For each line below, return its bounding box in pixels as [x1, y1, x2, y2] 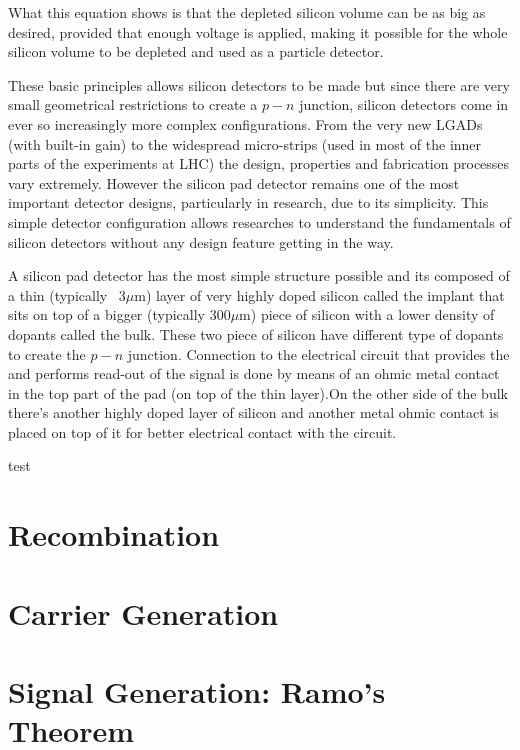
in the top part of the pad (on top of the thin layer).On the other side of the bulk [8, 382, 508, 403]
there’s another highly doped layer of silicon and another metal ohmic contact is [8, 402, 499, 423]
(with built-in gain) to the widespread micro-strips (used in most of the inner [8, 133, 482, 154]
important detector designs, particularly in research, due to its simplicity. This [8, 192, 489, 213]
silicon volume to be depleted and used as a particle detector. [8, 41, 384, 62]
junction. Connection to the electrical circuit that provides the [127, 343, 510, 364]
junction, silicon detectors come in [299, 94, 509, 115]
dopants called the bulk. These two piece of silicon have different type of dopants [8, 323, 504, 344]
